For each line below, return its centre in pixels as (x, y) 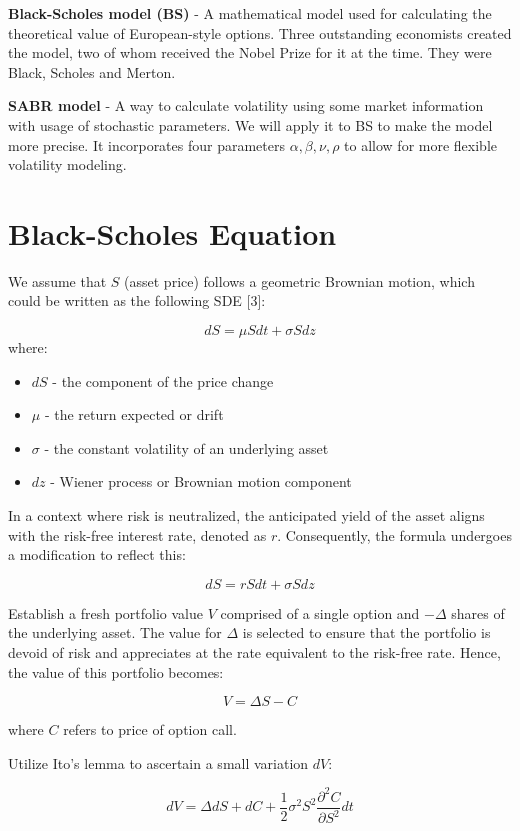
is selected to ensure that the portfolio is (366, 632)
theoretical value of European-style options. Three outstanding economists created (260, 32)
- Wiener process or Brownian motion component (201, 481)
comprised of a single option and (320, 612)
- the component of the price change (163, 380)
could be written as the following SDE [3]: (137, 300)
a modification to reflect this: (97, 554)
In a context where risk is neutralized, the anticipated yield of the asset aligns (246, 515)
